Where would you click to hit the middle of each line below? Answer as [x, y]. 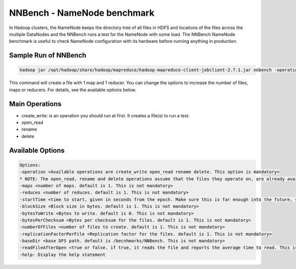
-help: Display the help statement [62, 254]
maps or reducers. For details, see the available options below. [73, 90]
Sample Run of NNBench [48, 55]
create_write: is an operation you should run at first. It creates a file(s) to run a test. [106, 115]
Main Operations [35, 104]
